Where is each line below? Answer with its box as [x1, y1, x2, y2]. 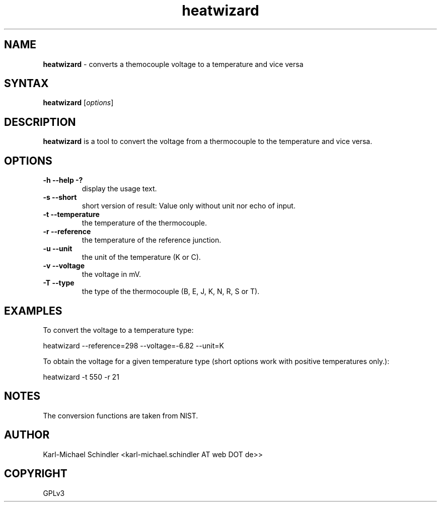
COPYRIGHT [4, 467, 67, 480]
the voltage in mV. [82, 270, 141, 279]
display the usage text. [82, 184, 157, 193]
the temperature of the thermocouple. [82, 219, 207, 228]
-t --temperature [43, 210, 100, 219]
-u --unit [43, 244, 72, 253]
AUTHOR [4, 428, 50, 442]
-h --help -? [43, 176, 83, 185]
